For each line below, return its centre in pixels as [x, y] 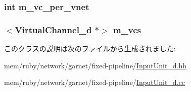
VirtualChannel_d [53, 29]
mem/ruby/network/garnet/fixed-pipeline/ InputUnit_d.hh [96, 65]
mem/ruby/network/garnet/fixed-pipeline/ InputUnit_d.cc [94, 82]
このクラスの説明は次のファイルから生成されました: [90, 49]
